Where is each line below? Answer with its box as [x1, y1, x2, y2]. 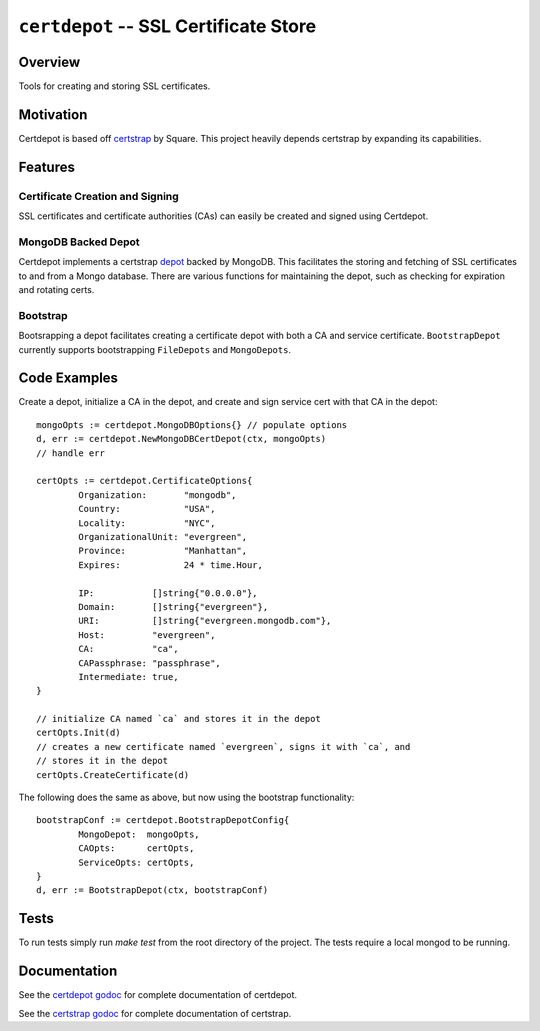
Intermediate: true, [78, 671, 179, 682]
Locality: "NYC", [78, 517, 216, 529]
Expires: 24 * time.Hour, [78, 559, 264, 570]
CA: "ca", [78, 643, 179, 655]
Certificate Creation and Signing [18, 189, 179, 203]
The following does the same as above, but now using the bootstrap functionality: [18, 791, 355, 804]
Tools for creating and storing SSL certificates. [18, 80, 211, 92]
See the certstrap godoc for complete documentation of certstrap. [18, 1007, 292, 1019]
